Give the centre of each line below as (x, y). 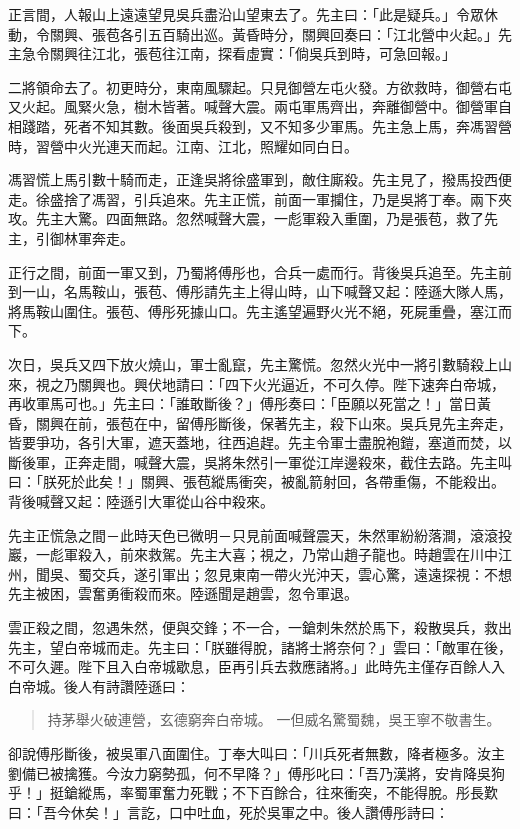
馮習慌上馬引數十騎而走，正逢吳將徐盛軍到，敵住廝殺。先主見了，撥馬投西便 (260, 179)
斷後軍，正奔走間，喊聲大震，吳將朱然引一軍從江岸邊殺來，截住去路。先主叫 (260, 461)
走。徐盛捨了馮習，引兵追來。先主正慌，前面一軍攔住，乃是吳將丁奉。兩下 (253, 198)
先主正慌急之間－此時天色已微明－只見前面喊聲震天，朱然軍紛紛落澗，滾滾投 (260, 534)
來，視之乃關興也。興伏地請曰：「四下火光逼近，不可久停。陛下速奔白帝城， (256, 383)
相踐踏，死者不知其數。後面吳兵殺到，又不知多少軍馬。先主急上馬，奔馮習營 (260, 125)
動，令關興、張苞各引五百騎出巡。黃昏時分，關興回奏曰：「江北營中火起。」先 (260, 33)
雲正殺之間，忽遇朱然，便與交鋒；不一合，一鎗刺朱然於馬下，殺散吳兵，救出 (260, 627)
